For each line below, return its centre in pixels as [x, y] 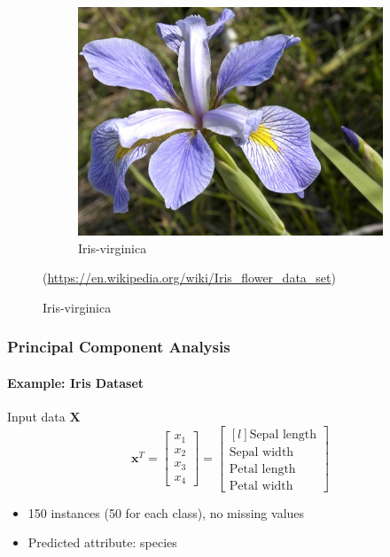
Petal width [261, 486]
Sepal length [283, 434]
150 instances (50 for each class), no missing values [166, 512]
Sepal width [261, 452]
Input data [36, 417]
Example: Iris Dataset [76, 382]
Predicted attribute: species [102, 542]
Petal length [262, 469]
